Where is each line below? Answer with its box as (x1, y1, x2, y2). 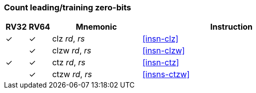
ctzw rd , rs (52, 69, 92, 80)
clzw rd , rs (52, 46, 91, 56)
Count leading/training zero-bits (4, 2, 131, 12)
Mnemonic (76, 22, 117, 32)
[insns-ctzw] (142, 69, 190, 80)
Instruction (210, 22, 253, 32)
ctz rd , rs (52, 57, 85, 68)
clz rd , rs (52, 34, 85, 44)
